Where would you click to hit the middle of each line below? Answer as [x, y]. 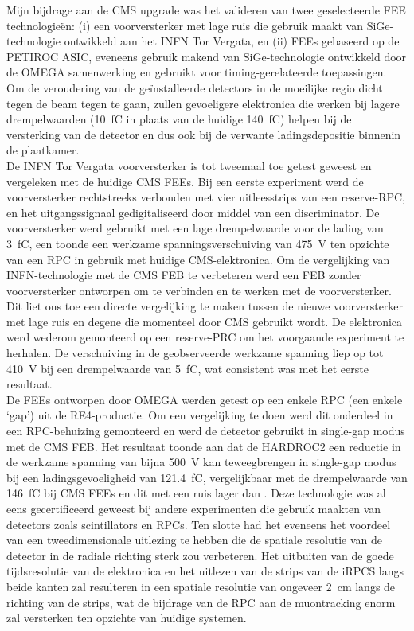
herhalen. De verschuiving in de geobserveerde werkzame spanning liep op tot [195, 353]
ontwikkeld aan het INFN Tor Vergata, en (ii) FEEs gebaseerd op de [232, 41]
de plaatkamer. [43, 150]
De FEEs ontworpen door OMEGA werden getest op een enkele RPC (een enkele [205, 399]
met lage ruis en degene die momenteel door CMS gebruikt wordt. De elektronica [205, 321]
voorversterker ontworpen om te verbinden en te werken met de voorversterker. [199, 290]
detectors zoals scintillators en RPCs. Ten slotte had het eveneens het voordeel [199, 524]
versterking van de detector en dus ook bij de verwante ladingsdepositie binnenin [204, 134]
